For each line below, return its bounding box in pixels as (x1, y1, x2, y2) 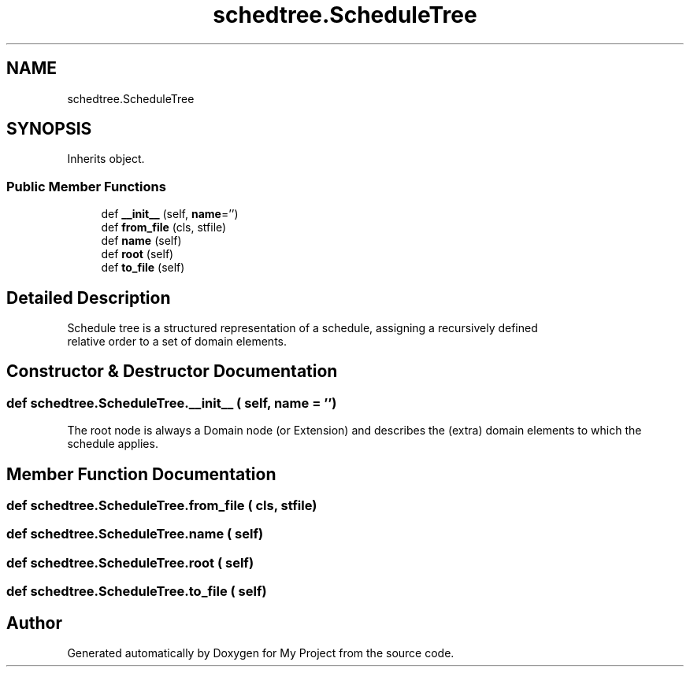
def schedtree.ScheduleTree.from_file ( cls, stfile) (6, 497, 317, 514)
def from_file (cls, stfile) (101, 220, 227, 235)
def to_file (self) (101, 261, 185, 275)
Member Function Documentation (6, 464, 276, 484)
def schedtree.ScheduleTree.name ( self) (6, 526, 264, 542)
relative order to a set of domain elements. (67, 335, 287, 349)
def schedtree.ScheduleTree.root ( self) (6, 554, 254, 571)
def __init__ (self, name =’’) (101, 207, 239, 221)
